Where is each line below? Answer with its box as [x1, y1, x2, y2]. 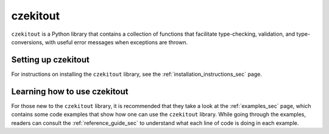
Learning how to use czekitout [11, 86, 129, 96]
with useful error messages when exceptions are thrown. [44, 38, 188, 45]
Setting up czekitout [11, 55, 90, 65]
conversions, [11, 38, 44, 45]
